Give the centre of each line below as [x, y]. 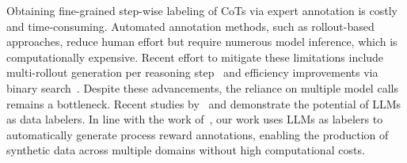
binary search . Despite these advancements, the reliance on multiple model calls [202, 87]
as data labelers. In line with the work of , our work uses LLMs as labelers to [195, 119]
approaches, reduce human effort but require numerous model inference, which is [202, 42]
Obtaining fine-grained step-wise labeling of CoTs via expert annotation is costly [202, 10]
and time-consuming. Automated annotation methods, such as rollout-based [190, 26]
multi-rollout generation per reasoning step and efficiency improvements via [192, 72]
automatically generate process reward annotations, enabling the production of [198, 134]
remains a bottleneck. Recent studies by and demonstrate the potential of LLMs [204, 103]
